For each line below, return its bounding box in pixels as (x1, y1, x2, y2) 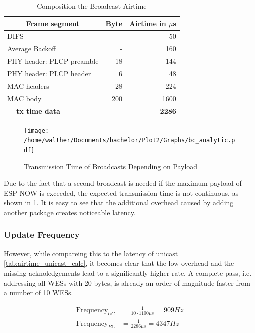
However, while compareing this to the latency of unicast (4, 248, 178, 258)
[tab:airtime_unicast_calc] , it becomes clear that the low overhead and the (4, 258, 234, 268)
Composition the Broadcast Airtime (37, 1, 147, 11)
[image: (24, 127, 49, 134)
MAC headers (7, 80, 49, 91)
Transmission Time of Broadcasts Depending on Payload (24, 161, 198, 171)
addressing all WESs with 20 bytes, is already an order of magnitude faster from (4, 277, 250, 288)
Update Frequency (4, 228, 80, 241)
